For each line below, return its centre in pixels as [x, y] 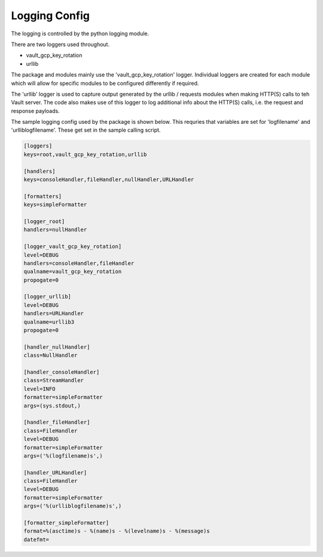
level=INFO [39, 389]
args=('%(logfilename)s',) [63, 456]
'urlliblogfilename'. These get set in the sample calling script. [86, 130]
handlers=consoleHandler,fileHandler [79, 263]
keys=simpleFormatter [55, 205]
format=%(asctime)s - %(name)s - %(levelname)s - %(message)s [117, 531]
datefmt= [36, 539]
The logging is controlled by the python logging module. [80, 34]
